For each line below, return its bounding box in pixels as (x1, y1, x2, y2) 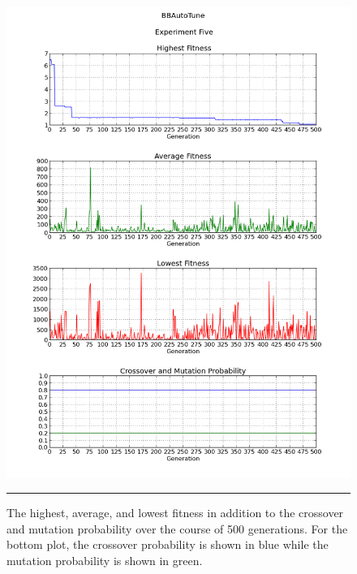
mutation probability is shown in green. (6, 551, 203, 568)
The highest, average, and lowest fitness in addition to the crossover (6, 504, 344, 521)
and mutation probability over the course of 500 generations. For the (6, 520, 348, 537)
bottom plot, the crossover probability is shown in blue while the (6, 536, 329, 553)
